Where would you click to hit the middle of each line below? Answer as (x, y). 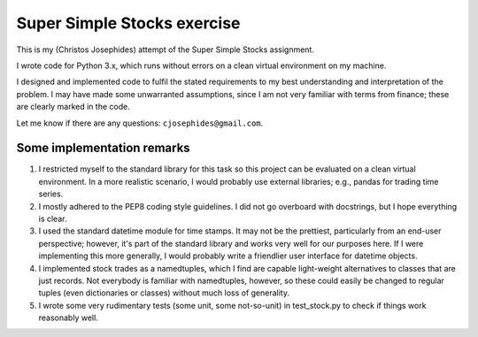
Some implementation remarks (103, 148)
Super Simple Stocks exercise (128, 23)
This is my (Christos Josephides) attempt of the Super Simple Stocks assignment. (165, 50)
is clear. (53, 218)
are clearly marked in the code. (73, 107)
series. (51, 194)
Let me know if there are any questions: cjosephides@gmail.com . (140, 123)
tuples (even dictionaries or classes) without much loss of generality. (164, 293)
